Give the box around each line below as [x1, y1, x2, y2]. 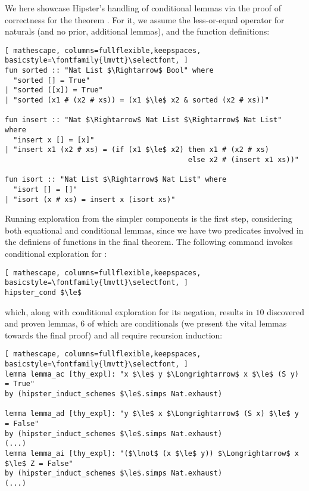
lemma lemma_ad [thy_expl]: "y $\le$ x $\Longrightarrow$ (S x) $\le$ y [5, 409, 299, 418]
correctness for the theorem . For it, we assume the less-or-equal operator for [5, 13, 285, 26]
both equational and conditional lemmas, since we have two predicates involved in [5, 223, 304, 236]
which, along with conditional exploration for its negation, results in [5, 305, 253, 318]
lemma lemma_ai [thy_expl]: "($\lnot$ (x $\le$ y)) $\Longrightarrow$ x [5, 449, 299, 458]
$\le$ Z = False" [5, 459, 73, 468]
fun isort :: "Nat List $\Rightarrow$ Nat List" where [5, 175, 227, 184]
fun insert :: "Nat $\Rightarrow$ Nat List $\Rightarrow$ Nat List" [5, 116, 282, 125]
